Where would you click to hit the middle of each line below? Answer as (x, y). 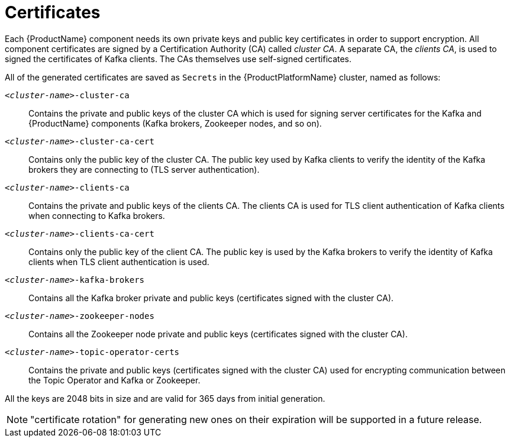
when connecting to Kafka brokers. (97, 215)
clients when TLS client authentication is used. (119, 262)
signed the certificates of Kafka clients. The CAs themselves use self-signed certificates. (178, 59)
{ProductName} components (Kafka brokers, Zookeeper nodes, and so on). (175, 123)
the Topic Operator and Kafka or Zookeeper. (114, 380)
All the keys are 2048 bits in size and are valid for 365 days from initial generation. (165, 398)
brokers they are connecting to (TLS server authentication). (144, 169)
